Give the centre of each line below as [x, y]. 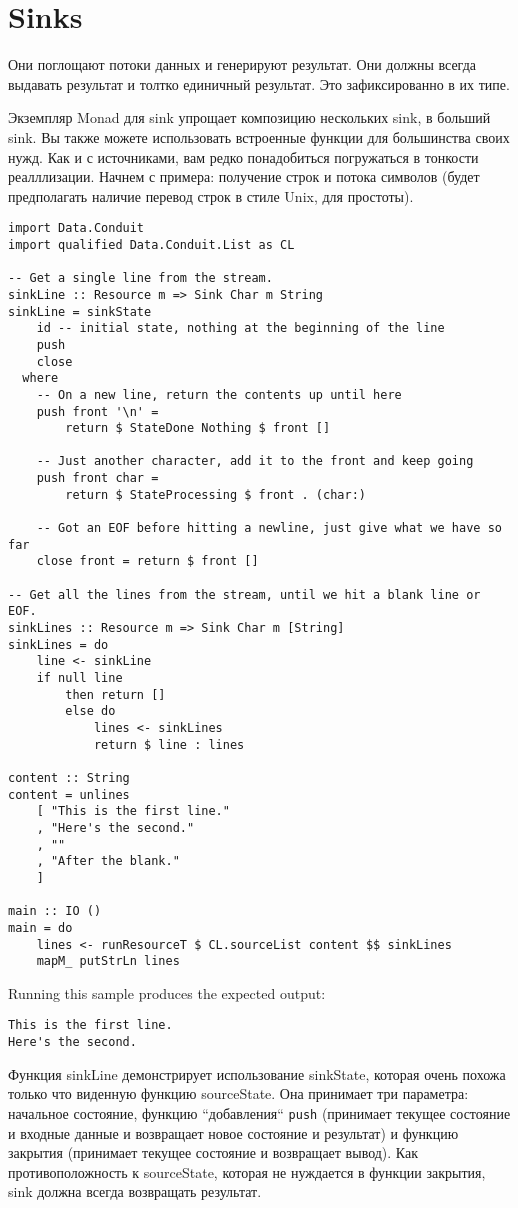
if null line [79, 678]
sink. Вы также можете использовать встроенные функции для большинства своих [259, 136]
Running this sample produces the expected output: [167, 992]
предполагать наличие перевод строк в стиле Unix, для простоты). [211, 195]
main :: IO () [55, 911]
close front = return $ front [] [147, 561]
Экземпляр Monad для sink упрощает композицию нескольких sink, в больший [249, 117]
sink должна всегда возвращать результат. [135, 1191]
